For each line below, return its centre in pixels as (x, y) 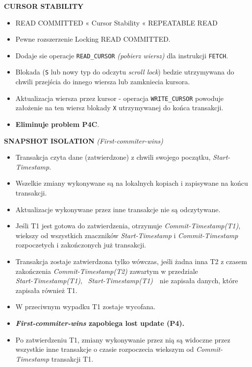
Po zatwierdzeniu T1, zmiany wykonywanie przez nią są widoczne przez (123, 339)
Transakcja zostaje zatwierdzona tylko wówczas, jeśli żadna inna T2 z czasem (131, 261)
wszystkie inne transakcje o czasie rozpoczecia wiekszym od (105, 349)
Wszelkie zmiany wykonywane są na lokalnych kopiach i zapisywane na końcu (132, 183)
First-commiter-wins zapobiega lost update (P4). (100, 323)
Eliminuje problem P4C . (57, 124)
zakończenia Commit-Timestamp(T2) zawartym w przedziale (107, 271)
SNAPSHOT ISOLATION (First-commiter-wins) (84, 140)
